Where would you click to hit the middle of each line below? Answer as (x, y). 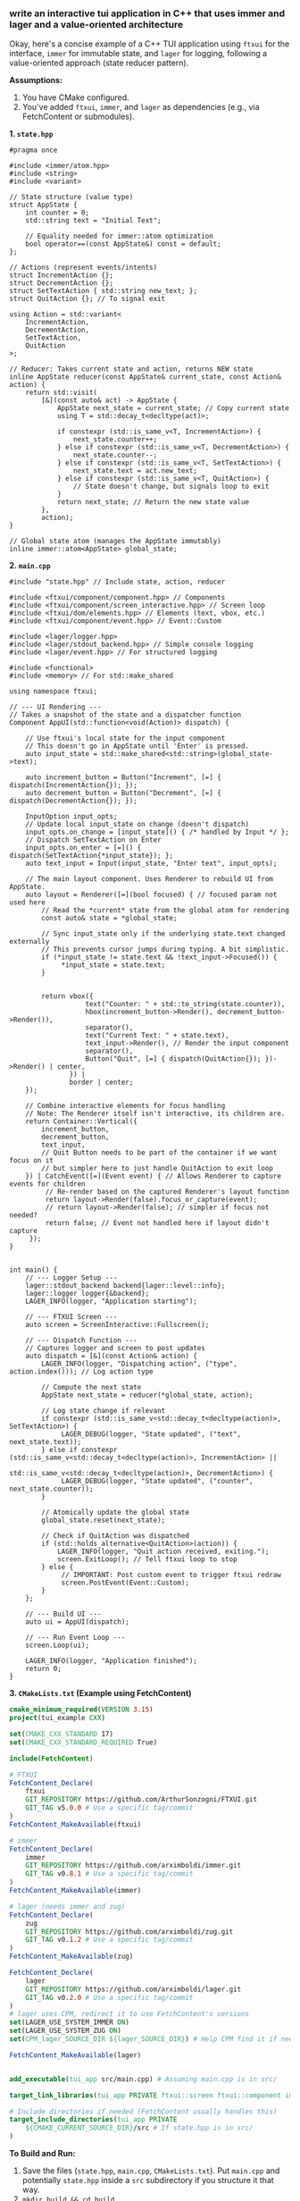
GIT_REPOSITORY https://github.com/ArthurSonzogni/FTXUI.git (141, 1800)
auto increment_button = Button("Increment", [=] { (123, 777)
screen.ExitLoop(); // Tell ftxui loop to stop (147, 1559)
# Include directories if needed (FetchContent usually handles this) (143, 2112)
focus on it (31, 1161)
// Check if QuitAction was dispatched (116, 1536)
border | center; (101, 1083)
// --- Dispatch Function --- (82, 1340)
